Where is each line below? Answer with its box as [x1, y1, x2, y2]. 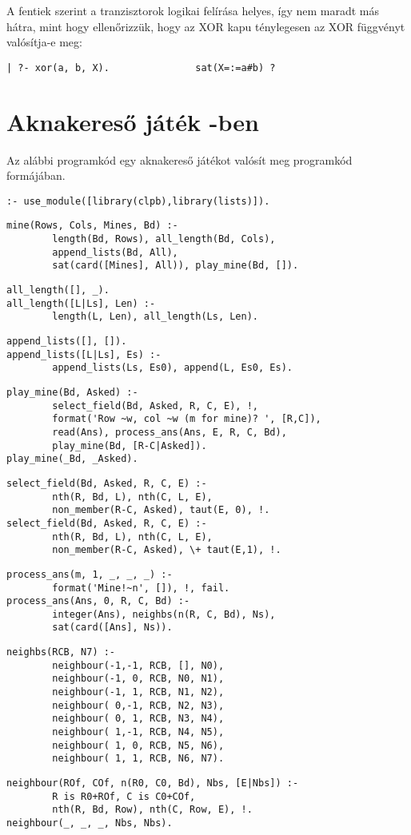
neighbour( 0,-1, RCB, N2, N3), [52, 699, 225, 711]
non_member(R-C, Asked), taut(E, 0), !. [52, 504, 270, 516]
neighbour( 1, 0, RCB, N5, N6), [52, 739, 225, 751]
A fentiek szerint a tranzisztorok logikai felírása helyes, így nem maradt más [6, 2, 380, 18]
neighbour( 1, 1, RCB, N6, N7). [52, 753, 225, 765]
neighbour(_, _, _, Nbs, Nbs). [6, 817, 173, 829]
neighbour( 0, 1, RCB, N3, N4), [52, 713, 225, 725]
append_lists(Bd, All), [52, 246, 178, 258]
